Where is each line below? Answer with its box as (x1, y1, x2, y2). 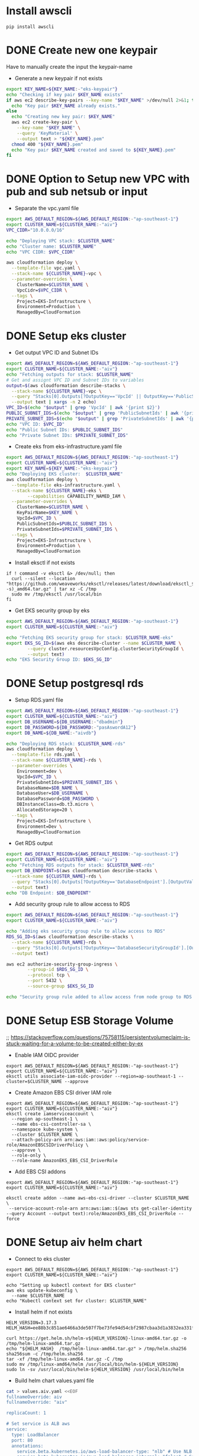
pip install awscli (6, 24, 54, 30)
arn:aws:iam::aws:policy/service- (64, 1137, 150, 1142)
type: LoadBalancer (11, 1432, 60, 1438)
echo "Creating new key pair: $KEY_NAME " (11, 114, 115, 120)
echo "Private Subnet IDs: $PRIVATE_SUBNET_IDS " (6, 432, 129, 438)
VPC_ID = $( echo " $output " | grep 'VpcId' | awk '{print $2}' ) (6, 405, 161, 411)
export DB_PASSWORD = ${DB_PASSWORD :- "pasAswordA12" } (6, 724, 136, 730)
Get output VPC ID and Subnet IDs (14, 349, 99, 356)
